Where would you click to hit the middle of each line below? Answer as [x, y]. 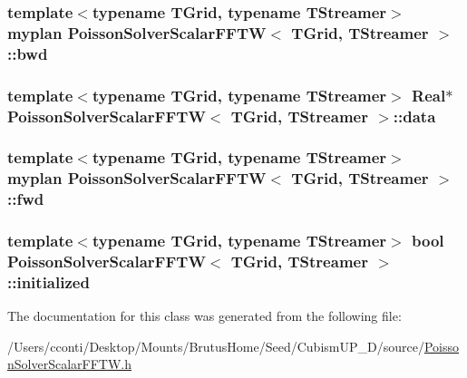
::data [414, 116]
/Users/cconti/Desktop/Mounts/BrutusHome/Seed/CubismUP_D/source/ [216, 346]
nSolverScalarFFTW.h [70, 364]
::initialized [49, 281]
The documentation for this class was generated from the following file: [204, 316]
